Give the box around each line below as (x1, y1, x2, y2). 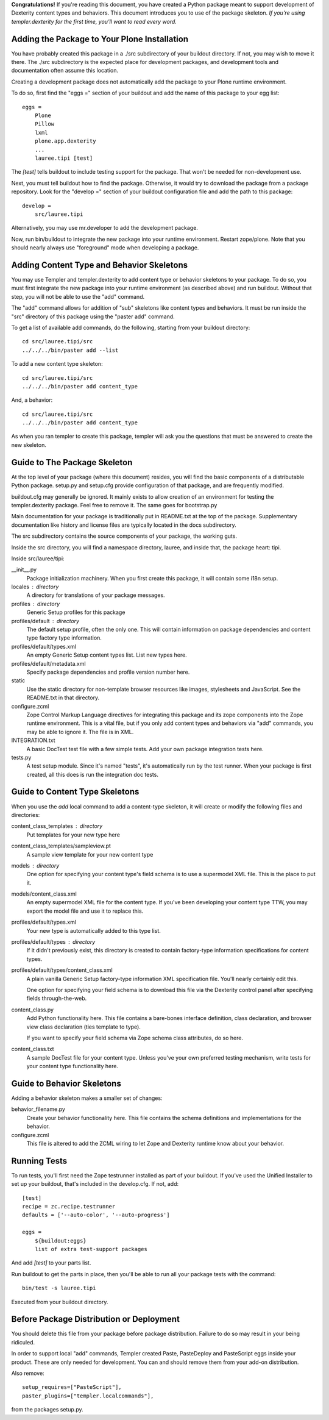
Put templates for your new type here (26, 831, 120, 838)
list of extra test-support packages (34, 1246, 147, 1253)
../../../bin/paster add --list (22, 346, 119, 354)
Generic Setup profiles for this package (26, 608, 126, 616)
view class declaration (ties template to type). (26, 1023, 141, 1030)
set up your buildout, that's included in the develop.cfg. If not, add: (11, 1180, 179, 1188)
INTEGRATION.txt (11, 737, 55, 744)
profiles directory (11, 600, 60, 607)
